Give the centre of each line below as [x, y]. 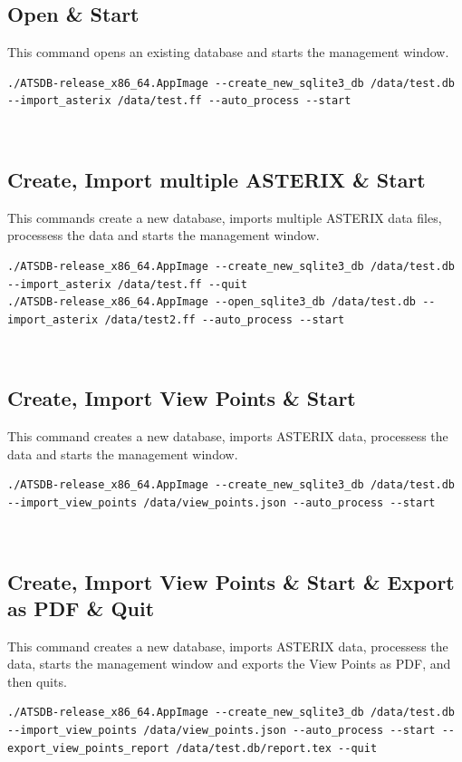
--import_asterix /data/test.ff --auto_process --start [179, 101]
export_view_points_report [88, 748]
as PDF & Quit [81, 608]
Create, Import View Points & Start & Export [231, 581]
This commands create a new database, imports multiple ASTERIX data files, [225, 217]
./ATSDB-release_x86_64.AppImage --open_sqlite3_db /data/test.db [212, 302]
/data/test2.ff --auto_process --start [225, 319]
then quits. [37, 681]
